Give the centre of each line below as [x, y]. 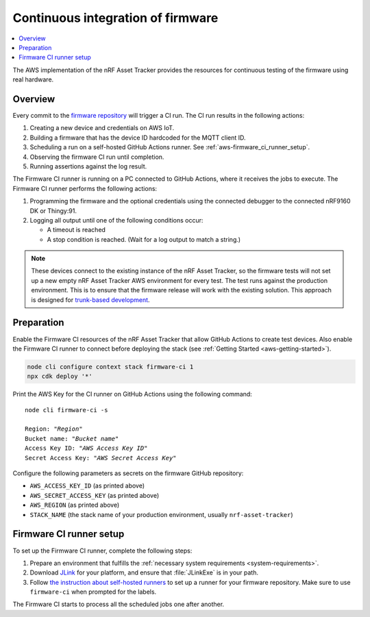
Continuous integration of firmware [115, 18]
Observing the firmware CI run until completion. [97, 157]
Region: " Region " [54, 429]
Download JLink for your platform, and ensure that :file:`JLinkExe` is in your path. [144, 572]
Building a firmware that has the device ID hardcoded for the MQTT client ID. [138, 138]
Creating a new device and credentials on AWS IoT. [102, 128]
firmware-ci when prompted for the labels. [93, 592]
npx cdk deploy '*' [60, 376]
